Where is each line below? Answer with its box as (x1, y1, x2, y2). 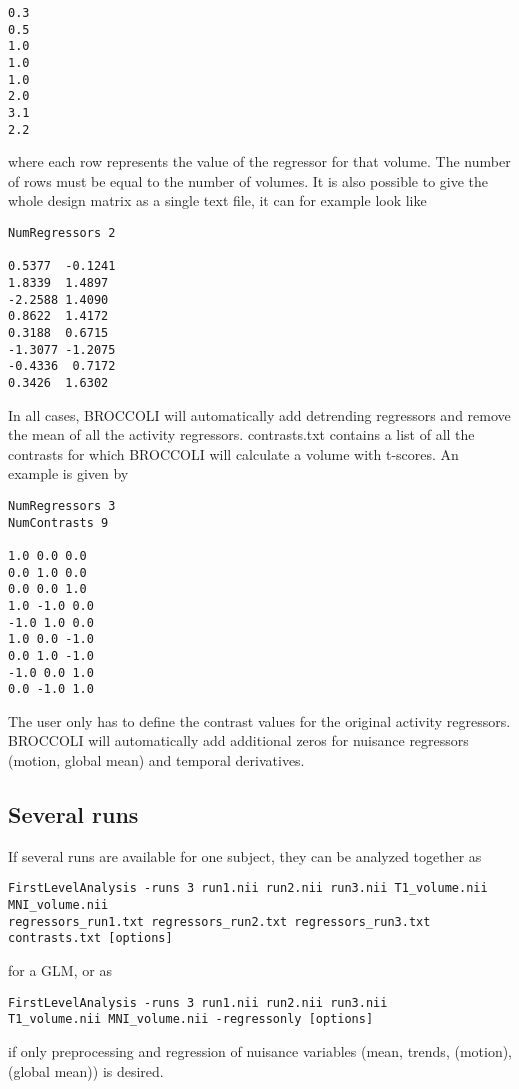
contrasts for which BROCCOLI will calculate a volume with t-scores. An (8, 443, 459, 464)
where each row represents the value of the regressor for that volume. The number (8, 151, 511, 172)
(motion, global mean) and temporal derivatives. (8, 750, 305, 771)
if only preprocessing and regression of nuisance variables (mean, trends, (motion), (8, 1040, 513, 1061)
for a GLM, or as (8, 960, 112, 981)
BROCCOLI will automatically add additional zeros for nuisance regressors (8, 730, 469, 751)
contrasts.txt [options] (8, 931, 173, 946)
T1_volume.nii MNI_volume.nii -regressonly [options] (8, 1012, 374, 1027)
